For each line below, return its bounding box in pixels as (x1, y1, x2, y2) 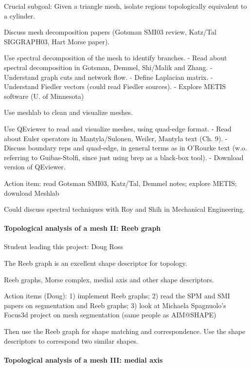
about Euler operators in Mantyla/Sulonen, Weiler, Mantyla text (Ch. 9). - (4, 133, 228, 143)
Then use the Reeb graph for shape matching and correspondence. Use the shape (4, 326, 246, 336)
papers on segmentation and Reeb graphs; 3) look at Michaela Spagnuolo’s (4, 300, 226, 310)
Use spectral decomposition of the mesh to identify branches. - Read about (4, 53, 227, 63)
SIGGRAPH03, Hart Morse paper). (4, 36, 110, 46)
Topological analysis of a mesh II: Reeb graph (4, 223, 161, 233)
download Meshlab (4, 187, 59, 198)
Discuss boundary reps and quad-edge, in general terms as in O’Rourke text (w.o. (4, 143, 247, 153)
